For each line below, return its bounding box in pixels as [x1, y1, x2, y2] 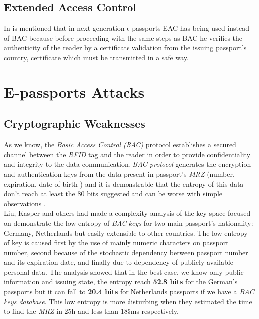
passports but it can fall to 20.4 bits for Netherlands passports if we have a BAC [4, 286, 254, 297]
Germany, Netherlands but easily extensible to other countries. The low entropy [4, 227, 248, 238]
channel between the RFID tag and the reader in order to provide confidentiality [4, 149, 251, 159]
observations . [4, 198, 46, 208]
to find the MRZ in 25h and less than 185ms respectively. [4, 306, 179, 316]
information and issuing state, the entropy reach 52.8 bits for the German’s [4, 276, 238, 287]
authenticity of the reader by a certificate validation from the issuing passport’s [4, 42, 247, 53]
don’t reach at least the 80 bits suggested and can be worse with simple [4, 188, 222, 199]
